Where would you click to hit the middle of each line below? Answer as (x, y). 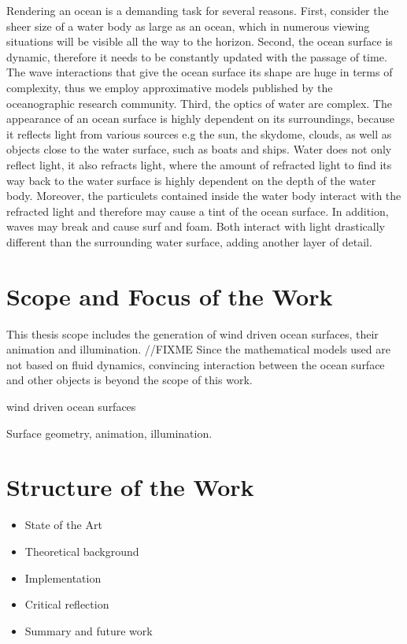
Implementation (63, 577)
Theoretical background (82, 551)
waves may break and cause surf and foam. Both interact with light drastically (196, 226)
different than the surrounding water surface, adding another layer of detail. (189, 241)
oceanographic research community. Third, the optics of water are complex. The (199, 103)
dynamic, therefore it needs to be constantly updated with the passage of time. (197, 56)
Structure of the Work (130, 487)
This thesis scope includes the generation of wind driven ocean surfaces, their (192, 333)
